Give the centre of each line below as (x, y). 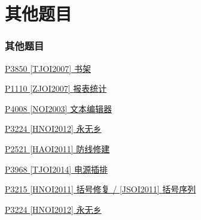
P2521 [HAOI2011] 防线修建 (57, 148)
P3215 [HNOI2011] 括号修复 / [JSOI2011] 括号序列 (100, 189)
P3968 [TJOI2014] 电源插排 (56, 169)
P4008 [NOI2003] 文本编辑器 (59, 108)
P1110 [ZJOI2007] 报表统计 (56, 88)
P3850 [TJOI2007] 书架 (48, 68)
